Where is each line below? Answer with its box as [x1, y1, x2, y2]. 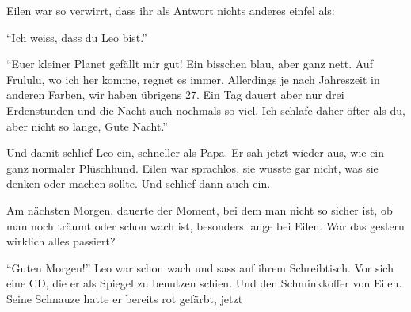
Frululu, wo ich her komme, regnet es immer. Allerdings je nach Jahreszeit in [6, 70, 380, 87]
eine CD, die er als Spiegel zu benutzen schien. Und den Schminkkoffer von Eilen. [6, 275, 402, 291]
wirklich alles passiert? [6, 233, 116, 249]
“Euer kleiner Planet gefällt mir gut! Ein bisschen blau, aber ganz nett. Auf [6, 55, 373, 72]
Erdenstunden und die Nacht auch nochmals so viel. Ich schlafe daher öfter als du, [6, 101, 405, 118]
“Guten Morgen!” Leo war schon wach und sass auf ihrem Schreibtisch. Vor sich [6, 259, 394, 276]
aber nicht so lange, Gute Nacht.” [6, 117, 168, 134]
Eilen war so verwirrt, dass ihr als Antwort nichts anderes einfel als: [6, 2, 335, 18]
